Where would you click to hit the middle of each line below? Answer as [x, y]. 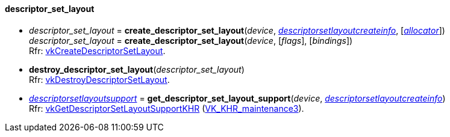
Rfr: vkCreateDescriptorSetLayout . [97, 50]
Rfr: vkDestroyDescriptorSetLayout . [99, 79]
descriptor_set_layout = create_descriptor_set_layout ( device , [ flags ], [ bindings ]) [191, 40]
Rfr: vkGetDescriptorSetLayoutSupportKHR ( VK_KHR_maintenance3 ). [167, 108]
